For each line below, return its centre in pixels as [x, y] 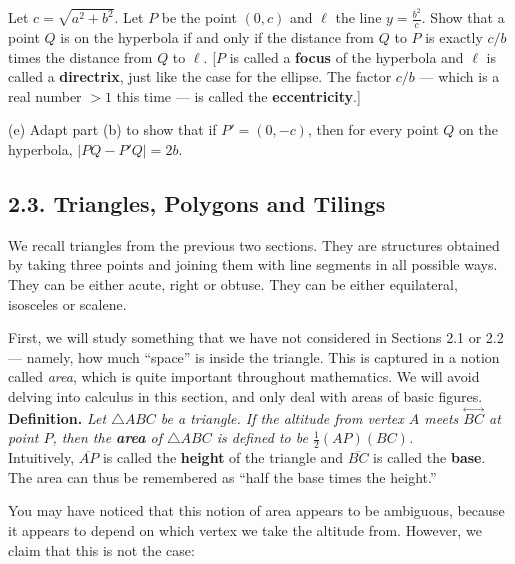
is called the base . [429, 457]
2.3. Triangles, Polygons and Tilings [197, 203]
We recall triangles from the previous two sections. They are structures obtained [254, 244]
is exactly [454, 37]
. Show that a [463, 17]
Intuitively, [41, 457]
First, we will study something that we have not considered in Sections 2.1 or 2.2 [256, 337]
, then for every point [373, 129]
